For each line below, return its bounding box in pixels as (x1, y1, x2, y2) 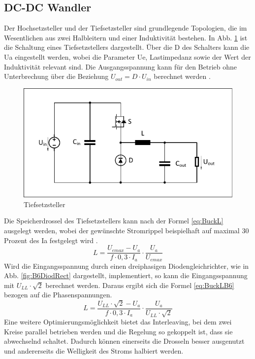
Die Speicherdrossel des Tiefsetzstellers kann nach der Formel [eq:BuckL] (4, 215, 223, 226)
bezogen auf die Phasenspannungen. (4, 289, 112, 300)
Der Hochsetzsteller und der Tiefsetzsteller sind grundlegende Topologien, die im (4, 23, 247, 33)
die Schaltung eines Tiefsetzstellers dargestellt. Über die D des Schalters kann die (4, 42, 250, 52)
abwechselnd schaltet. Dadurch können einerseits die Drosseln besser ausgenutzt (4, 336, 245, 346)
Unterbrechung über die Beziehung (4, 71, 109, 81)
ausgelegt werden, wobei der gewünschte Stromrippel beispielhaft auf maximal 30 (4, 225, 249, 235)
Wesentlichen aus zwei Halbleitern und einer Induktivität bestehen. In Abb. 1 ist (4, 32, 248, 42)
